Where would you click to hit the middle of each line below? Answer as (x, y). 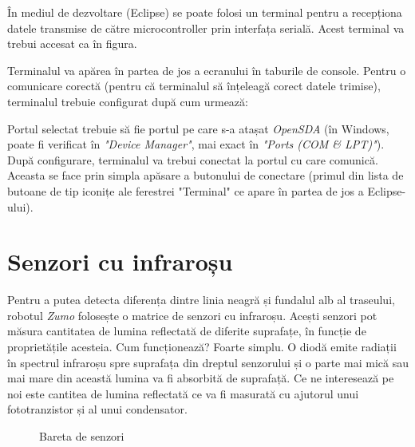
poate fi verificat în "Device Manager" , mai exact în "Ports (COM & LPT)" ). (196, 144)
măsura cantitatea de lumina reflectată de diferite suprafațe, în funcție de (187, 331)
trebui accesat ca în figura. (72, 44)
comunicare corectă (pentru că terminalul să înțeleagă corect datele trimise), (194, 86)
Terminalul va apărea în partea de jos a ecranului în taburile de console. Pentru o (207, 70)
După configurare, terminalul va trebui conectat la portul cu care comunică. (193, 159)
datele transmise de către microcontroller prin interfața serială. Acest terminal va (206, 28)
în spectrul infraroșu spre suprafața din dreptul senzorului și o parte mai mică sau (208, 362)
